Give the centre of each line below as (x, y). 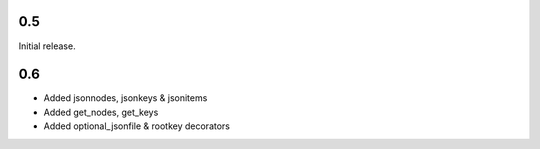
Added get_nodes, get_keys (101, 112)
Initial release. (47, 46)
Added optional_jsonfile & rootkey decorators (136, 126)
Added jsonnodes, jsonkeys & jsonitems (125, 98)
